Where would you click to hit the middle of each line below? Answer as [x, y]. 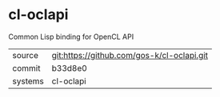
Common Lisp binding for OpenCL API [71, 37]
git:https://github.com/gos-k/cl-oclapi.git [130, 55]
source [25, 55]
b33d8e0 [70, 68]
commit [26, 68]
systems [28, 81]
